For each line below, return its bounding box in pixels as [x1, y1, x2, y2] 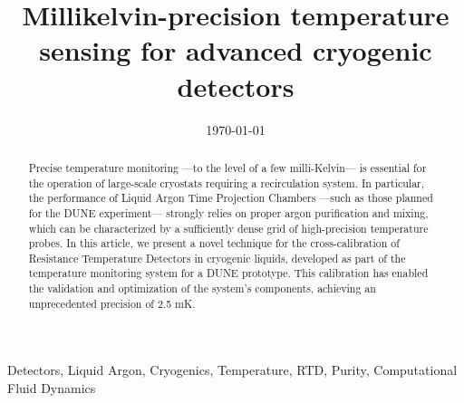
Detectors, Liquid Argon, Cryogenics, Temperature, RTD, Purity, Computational [7, 360, 458, 379]
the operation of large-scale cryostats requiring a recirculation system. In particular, [28, 175, 425, 190]
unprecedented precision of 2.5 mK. [28, 295, 196, 311]
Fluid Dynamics [7, 379, 96, 398]
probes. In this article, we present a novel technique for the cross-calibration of [28, 235, 400, 251]
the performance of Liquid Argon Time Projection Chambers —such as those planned [28, 190, 433, 206]
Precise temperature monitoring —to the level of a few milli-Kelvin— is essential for [28, 159, 427, 175]
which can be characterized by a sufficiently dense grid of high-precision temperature [28, 220, 429, 235]
